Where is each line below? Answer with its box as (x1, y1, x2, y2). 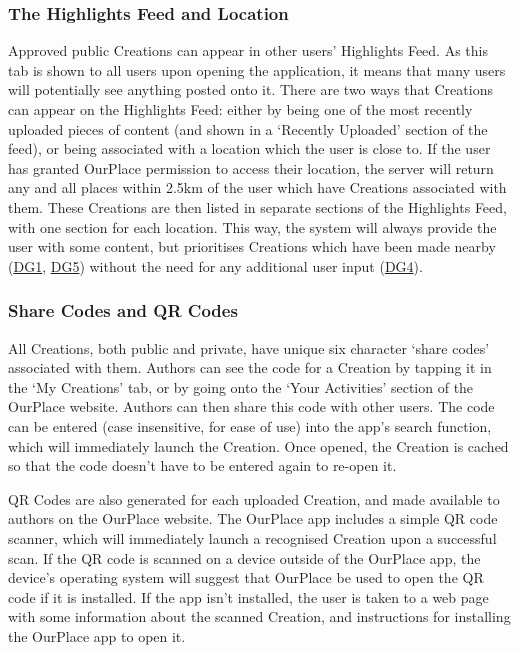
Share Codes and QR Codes (8, 298, 238, 323)
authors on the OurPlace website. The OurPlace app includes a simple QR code (8, 508, 498, 529)
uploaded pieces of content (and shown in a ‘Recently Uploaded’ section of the (8, 118, 488, 139)
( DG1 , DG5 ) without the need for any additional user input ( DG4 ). (8, 255, 423, 276)
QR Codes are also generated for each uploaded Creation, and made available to (8, 488, 500, 509)
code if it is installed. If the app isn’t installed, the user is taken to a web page (8, 586, 489, 607)
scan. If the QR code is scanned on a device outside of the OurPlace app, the (8, 547, 481, 568)
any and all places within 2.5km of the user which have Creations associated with (8, 177, 507, 198)
